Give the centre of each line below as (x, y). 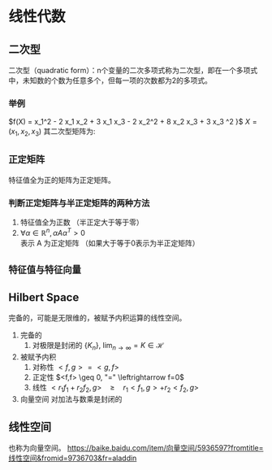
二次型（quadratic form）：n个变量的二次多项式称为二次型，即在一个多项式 (133, 70)
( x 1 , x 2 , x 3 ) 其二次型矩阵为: (52, 133)
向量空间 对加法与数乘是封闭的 (71, 398)
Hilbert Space (44, 297)
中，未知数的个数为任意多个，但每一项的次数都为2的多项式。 (110, 81)
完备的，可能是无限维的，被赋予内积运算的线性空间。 (97, 318)
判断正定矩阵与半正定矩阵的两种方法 (79, 202)
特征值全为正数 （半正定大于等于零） (82, 222)
